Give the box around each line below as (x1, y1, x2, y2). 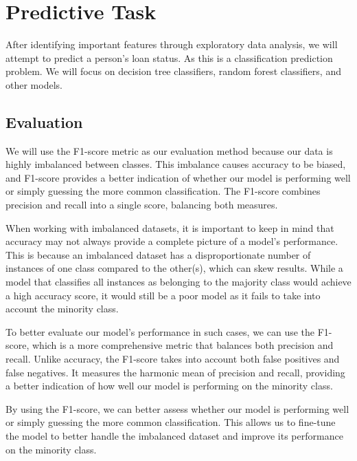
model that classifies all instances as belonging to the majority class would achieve (5, 275, 352, 289)
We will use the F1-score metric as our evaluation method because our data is (5, 143, 333, 158)
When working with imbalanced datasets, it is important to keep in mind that (5, 220, 334, 235)
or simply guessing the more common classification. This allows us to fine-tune (5, 415, 336, 429)
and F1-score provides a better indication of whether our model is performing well (5, 170, 351, 184)
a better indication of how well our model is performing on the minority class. (5, 378, 333, 393)
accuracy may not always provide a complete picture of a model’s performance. (5, 234, 338, 248)
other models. (5, 77, 62, 92)
